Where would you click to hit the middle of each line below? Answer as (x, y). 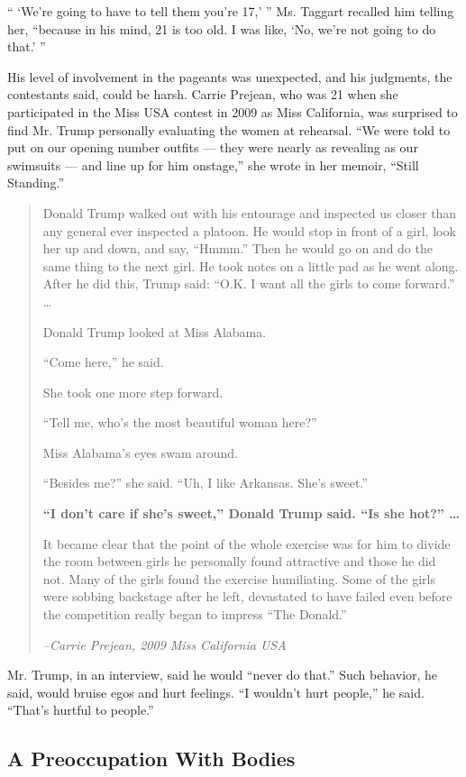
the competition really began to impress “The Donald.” (195, 614)
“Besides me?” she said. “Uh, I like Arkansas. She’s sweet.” (205, 483)
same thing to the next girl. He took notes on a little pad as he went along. (251, 265)
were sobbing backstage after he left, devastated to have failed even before (247, 596)
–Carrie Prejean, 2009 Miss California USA (164, 644)
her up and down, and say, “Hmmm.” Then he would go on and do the (238, 248)
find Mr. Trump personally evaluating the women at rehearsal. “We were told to (229, 129)
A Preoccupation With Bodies (151, 759)
